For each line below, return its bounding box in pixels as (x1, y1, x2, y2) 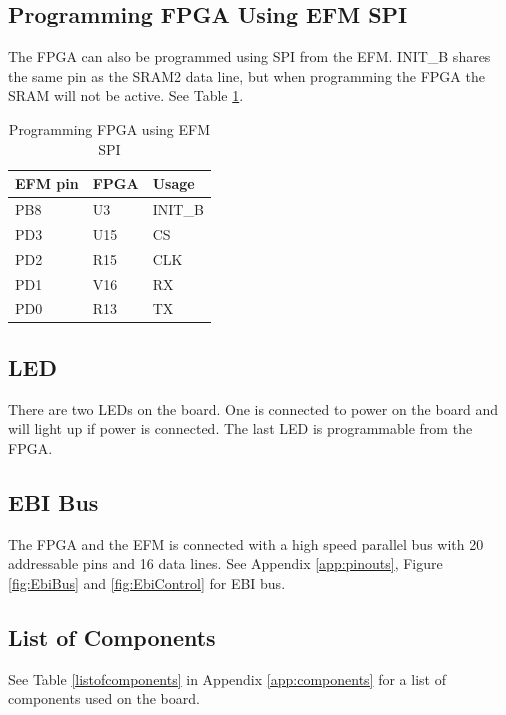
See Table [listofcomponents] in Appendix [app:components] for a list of (8, 668, 446, 689)
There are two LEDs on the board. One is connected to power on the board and (8, 398, 499, 419)
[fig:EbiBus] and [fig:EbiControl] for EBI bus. (8, 572, 286, 593)
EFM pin (15, 173, 79, 194)
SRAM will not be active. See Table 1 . (8, 85, 244, 106)
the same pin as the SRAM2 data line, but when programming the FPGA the (8, 65, 485, 86)
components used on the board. (8, 688, 200, 709)
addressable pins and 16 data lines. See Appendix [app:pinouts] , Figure (8, 553, 443, 574)
